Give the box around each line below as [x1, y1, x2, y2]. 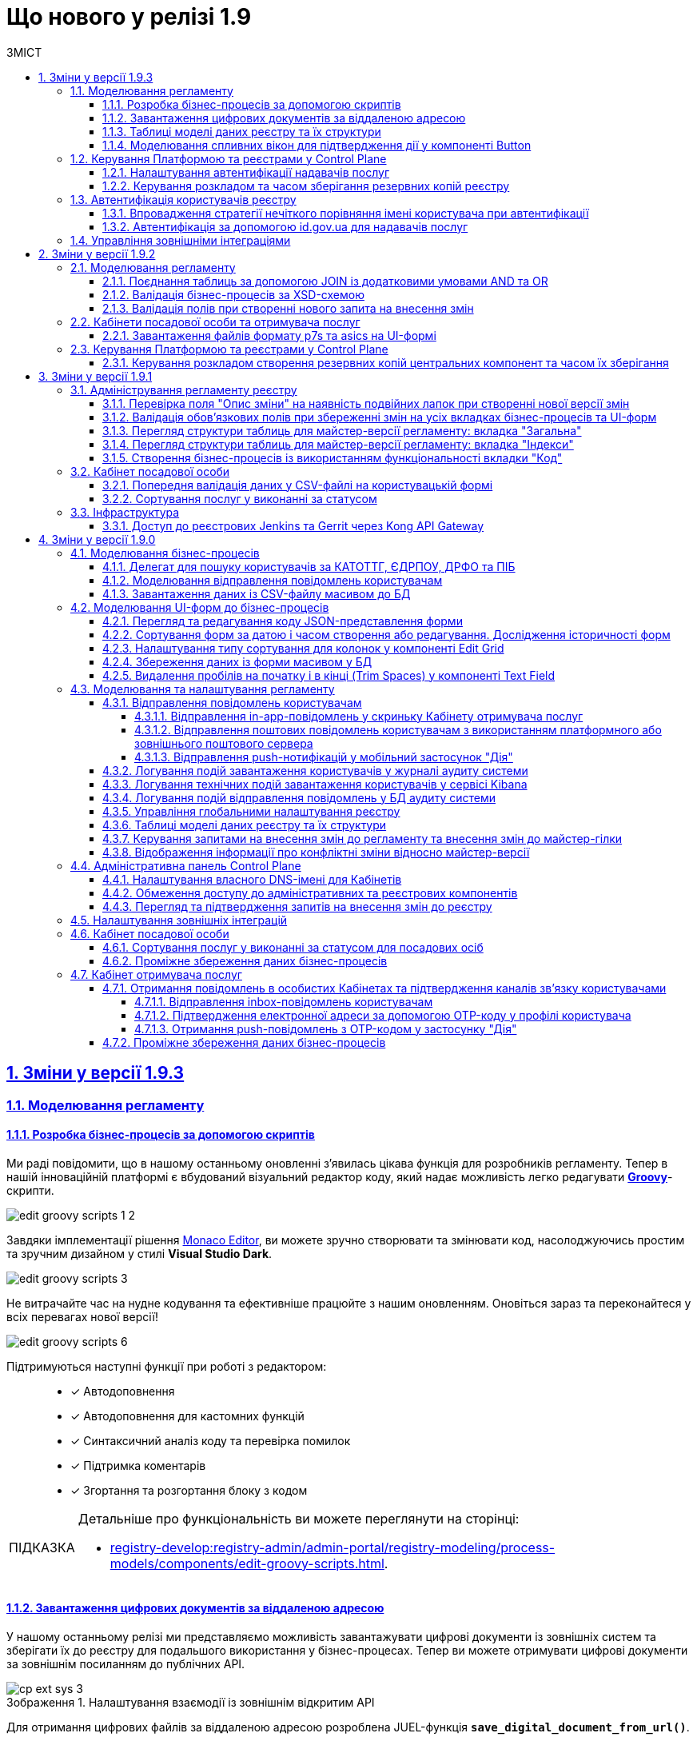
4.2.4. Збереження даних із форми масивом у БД [102, 654, 372, 669]
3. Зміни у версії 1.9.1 [38, 369, 153, 383]
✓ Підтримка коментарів [70, 1458, 206, 1472]
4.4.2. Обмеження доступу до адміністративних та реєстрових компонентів [102, 885, 518, 900]
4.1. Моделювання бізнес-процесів [70, 545, 260, 560]
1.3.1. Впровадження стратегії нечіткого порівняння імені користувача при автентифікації [102, 206, 589, 220]
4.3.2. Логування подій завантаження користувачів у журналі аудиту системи [102, 763, 528, 777]
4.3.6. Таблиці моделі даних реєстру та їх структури [102, 817, 387, 832]
